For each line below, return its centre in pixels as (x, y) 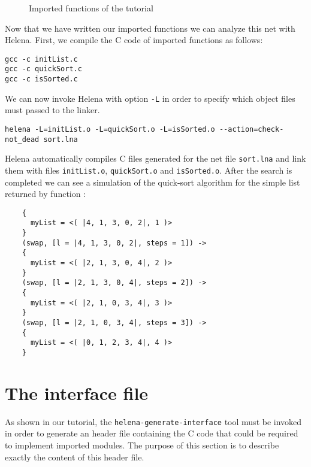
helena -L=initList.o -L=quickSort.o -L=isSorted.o (110, 129)
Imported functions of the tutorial (91, 8)
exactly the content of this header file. (75, 457)
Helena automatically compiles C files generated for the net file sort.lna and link (155, 158)
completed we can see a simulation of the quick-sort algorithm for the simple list (153, 182)
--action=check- (251, 129)
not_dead (22, 139)
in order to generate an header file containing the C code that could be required (152, 433)
